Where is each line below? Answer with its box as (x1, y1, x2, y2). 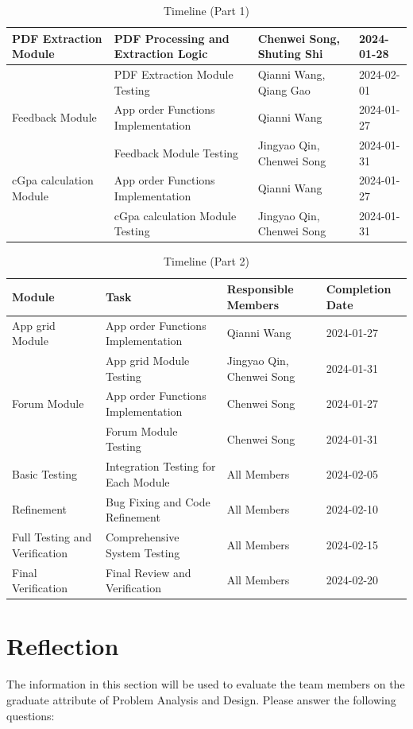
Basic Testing (12, 466, 77, 483)
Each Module (105, 473, 170, 490)
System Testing (105, 544, 180, 560)
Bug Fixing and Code (105, 493, 210, 510)
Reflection (6, 630, 119, 662)
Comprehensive (105, 529, 179, 545)
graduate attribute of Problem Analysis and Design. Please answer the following (6, 691, 396, 708)
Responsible (226, 281, 294, 297)
